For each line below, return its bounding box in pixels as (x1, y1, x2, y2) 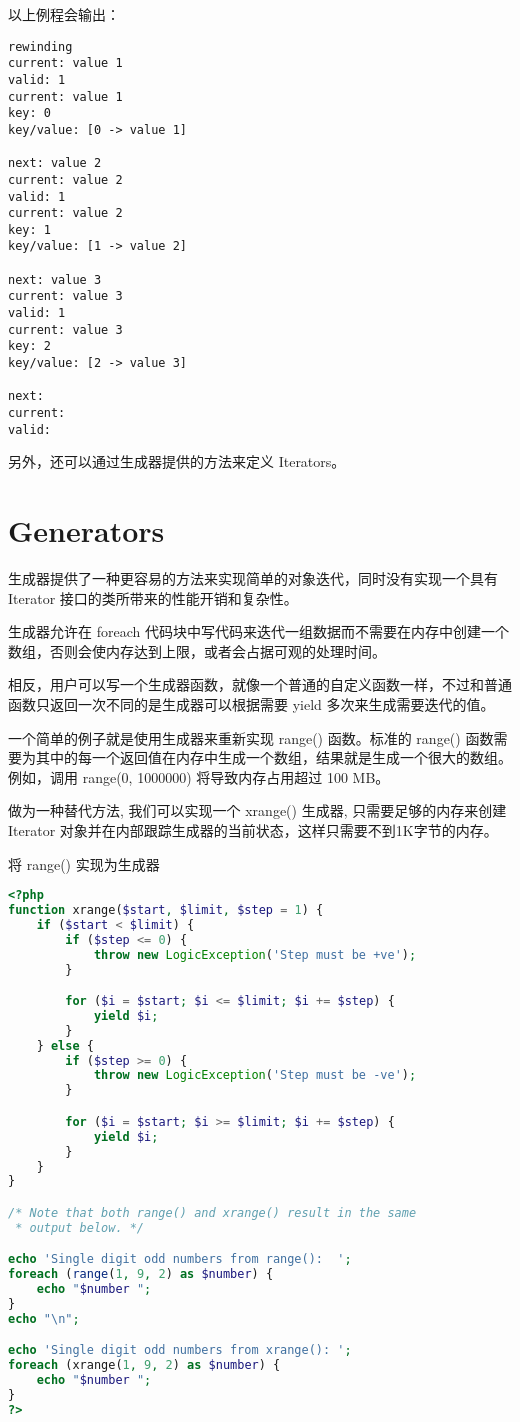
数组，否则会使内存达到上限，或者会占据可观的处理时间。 (8, 640, 386, 661)
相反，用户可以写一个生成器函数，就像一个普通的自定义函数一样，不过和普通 (8, 674, 512, 695)
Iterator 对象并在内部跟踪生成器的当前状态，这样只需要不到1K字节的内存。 (8, 820, 498, 840)
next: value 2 (8, 156, 102, 171)
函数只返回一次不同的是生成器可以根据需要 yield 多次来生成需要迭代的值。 (8, 694, 495, 715)
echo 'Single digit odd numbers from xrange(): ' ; (8, 1343, 352, 1358)
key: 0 (8, 106, 51, 121)
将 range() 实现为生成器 (8, 853, 160, 874)
